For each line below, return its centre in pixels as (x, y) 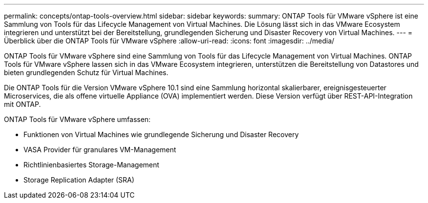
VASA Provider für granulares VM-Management (100, 150)
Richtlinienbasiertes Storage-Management (91, 165)
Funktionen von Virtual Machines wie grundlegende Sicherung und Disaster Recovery (161, 134)
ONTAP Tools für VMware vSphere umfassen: (77, 119)
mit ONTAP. (22, 104)
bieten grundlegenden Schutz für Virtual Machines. (86, 72)
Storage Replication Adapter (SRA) (79, 180)
